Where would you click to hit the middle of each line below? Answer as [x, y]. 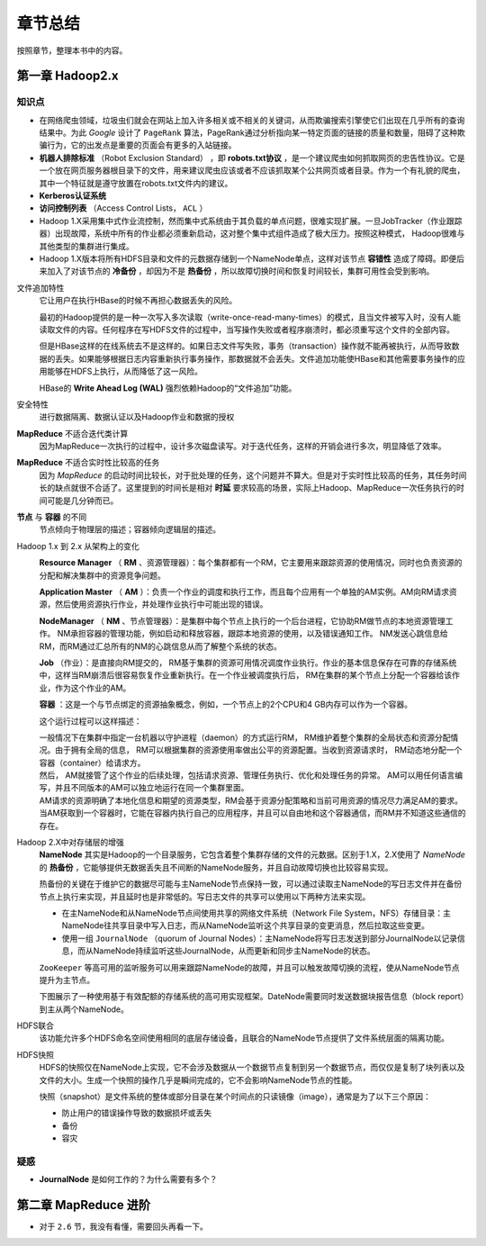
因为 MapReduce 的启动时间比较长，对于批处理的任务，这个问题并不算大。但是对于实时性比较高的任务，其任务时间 [253, 475]
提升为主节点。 [67, 980]
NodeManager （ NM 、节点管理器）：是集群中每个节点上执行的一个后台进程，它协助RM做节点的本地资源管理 [242, 620]
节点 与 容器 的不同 [52, 517]
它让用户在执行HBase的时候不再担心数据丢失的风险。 [138, 301]
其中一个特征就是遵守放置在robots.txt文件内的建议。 [136, 183]
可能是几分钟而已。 [82, 501]
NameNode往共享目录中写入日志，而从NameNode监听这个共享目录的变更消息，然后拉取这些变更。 [246, 925]
